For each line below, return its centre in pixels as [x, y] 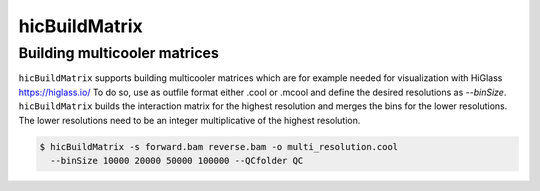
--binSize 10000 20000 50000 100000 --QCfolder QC [177, 160]
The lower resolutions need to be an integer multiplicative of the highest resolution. [189, 120]
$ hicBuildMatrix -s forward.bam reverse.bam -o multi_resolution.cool [219, 146]
